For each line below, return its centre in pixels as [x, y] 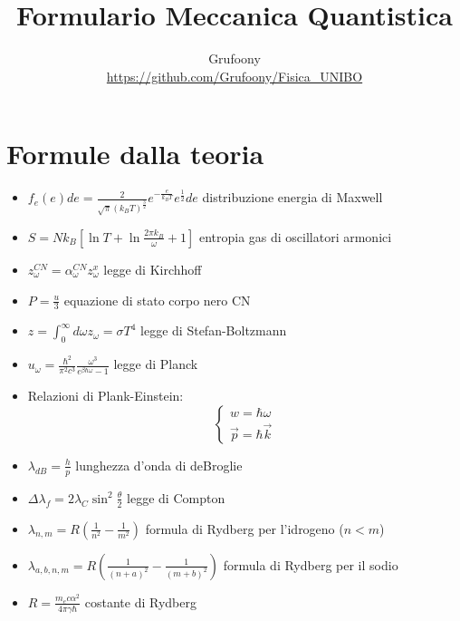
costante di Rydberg [140, 602]
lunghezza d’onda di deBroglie [159, 465]
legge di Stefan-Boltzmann [214, 330]
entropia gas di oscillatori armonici [295, 236]
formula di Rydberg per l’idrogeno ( [244, 528]
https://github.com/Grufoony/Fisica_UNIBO [235, 76]
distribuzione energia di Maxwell [292, 197]
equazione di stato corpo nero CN [157, 300]
